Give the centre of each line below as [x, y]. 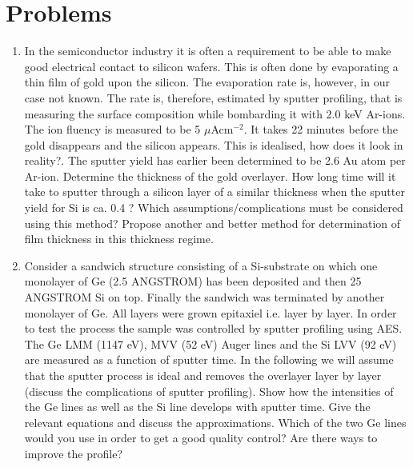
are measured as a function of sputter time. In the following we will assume [209, 359]
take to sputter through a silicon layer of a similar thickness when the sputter [215, 192]
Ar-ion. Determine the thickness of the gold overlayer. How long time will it [210, 176]
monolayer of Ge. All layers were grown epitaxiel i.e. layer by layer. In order [211, 312]
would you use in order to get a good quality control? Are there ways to [201, 438]
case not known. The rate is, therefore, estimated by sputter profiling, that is [213, 97]
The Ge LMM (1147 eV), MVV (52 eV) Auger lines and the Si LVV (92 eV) [211, 343]
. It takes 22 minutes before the [321, 129]
